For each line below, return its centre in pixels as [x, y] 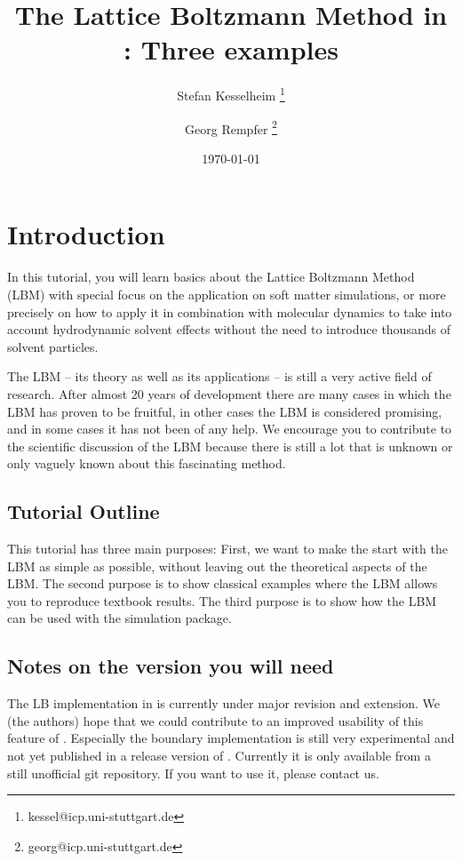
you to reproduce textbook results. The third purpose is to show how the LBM [222, 600]
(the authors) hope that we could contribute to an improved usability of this [215, 720]
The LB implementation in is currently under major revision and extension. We [223, 703]
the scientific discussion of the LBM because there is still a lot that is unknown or [230, 446]
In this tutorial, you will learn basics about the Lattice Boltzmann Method [211, 277]
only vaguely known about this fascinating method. [147, 463]
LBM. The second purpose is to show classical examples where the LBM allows [223, 583]
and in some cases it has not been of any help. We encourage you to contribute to [230, 429]
